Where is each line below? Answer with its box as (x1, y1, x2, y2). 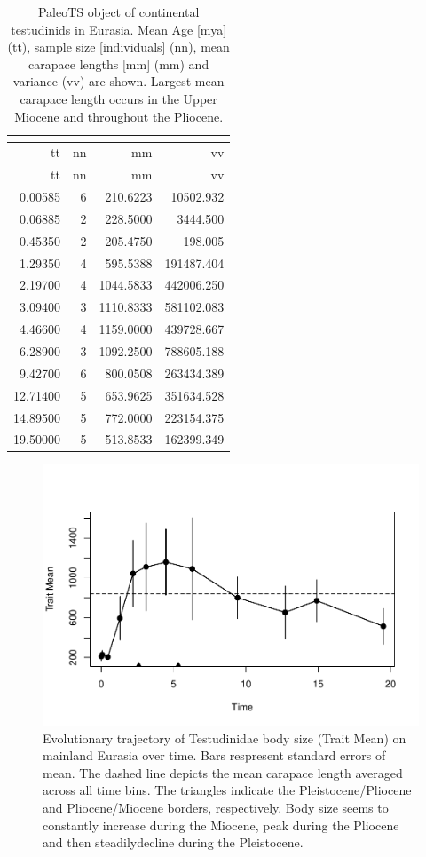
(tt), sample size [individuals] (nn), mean (7, 37, 230, 56)
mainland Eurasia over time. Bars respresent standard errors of (43, 746, 386, 765)
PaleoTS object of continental (37, 3, 200, 20)
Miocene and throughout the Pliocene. (14, 107, 224, 125)
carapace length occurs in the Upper (20, 89, 217, 107)
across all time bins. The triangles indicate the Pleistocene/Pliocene (43, 781, 412, 799)
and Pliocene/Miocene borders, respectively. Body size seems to (43, 797, 389, 816)
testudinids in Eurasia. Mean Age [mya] (11, 20, 227, 38)
